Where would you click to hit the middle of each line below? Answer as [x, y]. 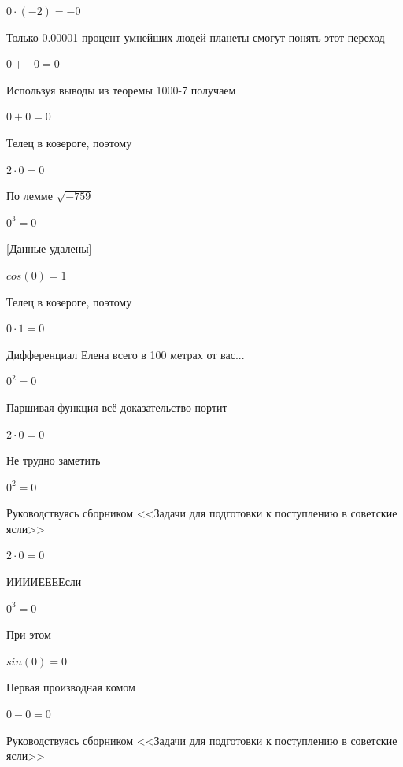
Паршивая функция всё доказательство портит [117, 407]
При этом [29, 634]
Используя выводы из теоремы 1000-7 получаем [121, 89]
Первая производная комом [71, 687]
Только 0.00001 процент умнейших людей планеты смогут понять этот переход [196, 37]
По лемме [30, 196]
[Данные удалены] [49, 248]
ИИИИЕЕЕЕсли [44, 582]
